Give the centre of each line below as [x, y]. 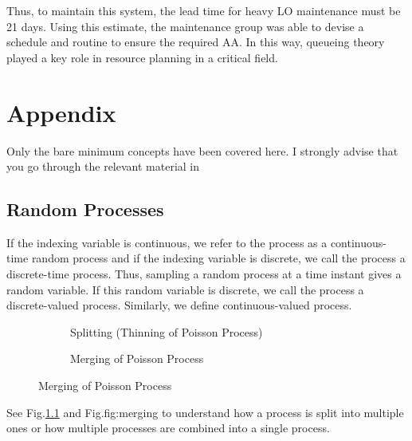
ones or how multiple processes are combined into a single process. [168, 428]
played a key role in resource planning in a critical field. [142, 57]
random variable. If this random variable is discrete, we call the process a [185, 289]
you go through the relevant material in [103, 166]
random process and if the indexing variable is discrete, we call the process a [218, 258]
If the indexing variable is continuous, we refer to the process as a [167, 242]
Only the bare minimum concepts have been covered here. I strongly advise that [202, 150]
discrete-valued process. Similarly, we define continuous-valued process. [179, 305]
